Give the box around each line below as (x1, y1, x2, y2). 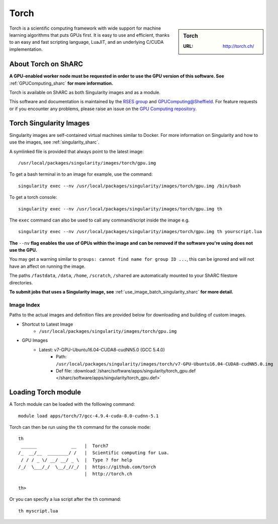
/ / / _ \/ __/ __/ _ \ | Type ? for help (21, 457, 133, 463)
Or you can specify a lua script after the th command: (9, 496, 122, 502)
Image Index (9, 301, 40, 308)
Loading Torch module (9, 388, 81, 397)
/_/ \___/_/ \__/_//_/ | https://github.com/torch (18, 464, 156, 470)
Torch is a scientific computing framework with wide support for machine (9, 25, 161, 31)
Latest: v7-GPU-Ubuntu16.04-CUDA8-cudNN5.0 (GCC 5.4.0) (39, 346, 165, 352)
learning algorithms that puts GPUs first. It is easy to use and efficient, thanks (9, 32, 170, 38)
